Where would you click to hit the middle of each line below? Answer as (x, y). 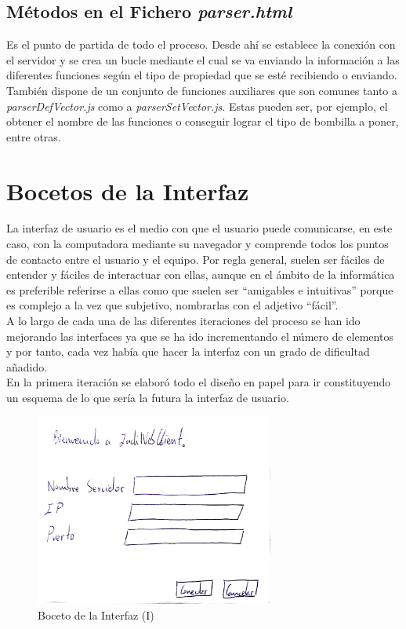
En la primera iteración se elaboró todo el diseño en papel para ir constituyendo (199, 382)
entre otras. (34, 136)
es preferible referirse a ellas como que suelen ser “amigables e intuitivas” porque (200, 289)
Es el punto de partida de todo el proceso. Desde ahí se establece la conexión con (201, 44)
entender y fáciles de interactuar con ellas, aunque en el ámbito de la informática (201, 274)
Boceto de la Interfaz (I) (96, 614)
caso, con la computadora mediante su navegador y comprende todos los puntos (198, 244)
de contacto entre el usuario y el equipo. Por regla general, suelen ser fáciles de (196, 259)
